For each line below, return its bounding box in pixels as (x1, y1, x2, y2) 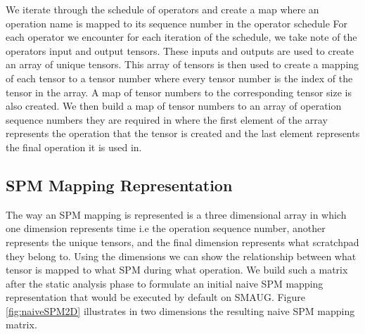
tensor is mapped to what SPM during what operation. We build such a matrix (6, 262, 348, 277)
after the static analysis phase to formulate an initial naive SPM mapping (6, 276, 324, 290)
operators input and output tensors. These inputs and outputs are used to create (6, 43, 354, 58)
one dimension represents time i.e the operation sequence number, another (6, 221, 326, 236)
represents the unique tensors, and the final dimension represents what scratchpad (6, 234, 359, 249)
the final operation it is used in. (6, 139, 142, 154)
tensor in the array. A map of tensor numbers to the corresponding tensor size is (6, 84, 352, 99)
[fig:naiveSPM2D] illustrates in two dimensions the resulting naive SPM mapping (6, 303, 355, 318)
